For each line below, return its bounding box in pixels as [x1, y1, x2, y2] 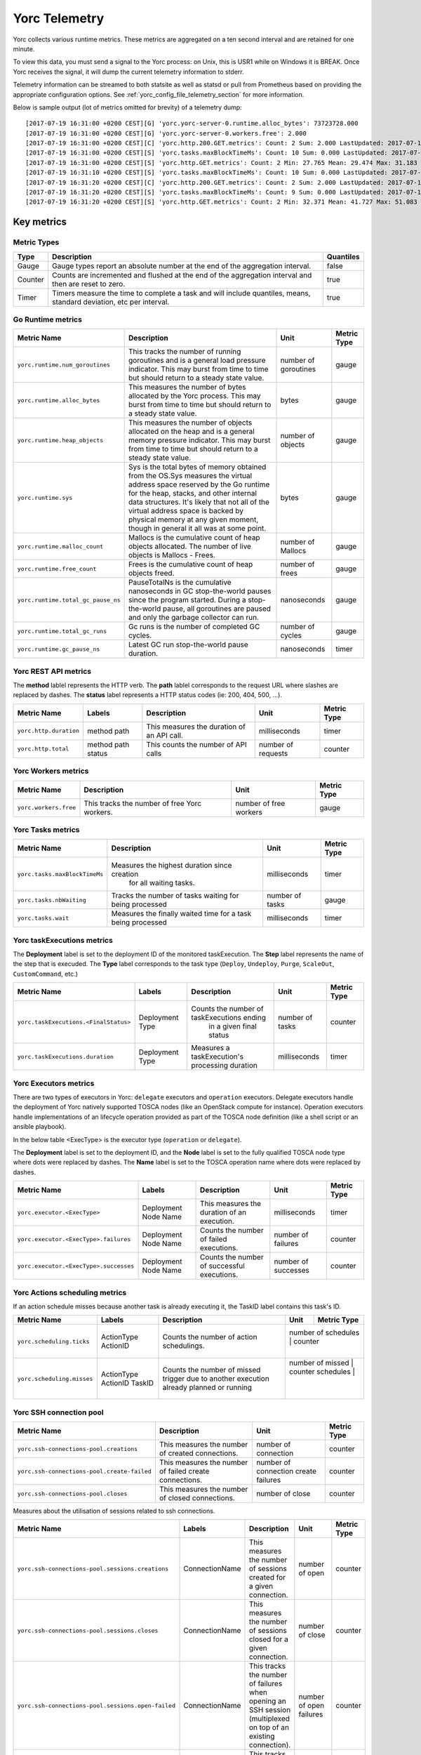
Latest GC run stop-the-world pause [128, 640, 248, 649]
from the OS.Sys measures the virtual [128, 471, 253, 481]
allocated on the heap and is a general [128, 427, 255, 437]
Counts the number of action [162, 1332, 258, 1342]
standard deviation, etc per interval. [51, 297, 170, 307]
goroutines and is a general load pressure [128, 355, 266, 365]
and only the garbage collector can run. [128, 613, 260, 623]
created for [248, 1572, 286, 1582]
